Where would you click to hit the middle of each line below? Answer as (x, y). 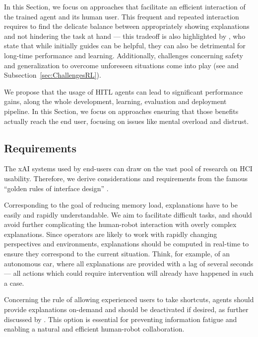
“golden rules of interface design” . (56, 188)
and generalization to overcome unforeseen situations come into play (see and (121, 65)
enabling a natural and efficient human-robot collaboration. (94, 329)
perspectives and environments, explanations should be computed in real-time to (127, 244)
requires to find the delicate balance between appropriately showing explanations (127, 26)
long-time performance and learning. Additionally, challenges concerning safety (124, 55)
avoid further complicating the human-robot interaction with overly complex (120, 224)
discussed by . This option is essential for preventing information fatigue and (121, 319)
